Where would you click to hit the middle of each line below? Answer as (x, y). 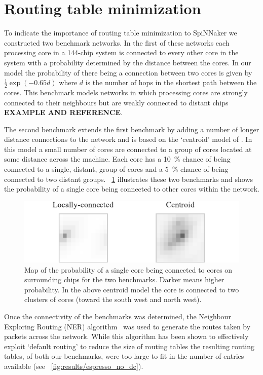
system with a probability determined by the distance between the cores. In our (128, 62)
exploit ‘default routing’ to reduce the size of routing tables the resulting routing (129, 346)
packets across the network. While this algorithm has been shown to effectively (126, 336)
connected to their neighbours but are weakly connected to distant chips (116, 102)
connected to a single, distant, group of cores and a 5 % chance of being (116, 169)
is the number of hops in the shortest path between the (171, 82)
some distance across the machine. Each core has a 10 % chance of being (117, 159)
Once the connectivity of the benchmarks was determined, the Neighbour (118, 316)
